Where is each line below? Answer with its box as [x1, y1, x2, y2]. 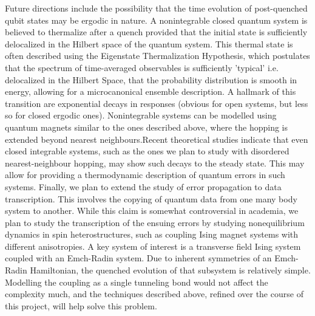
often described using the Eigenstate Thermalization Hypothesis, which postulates [5, 49, 310, 62]
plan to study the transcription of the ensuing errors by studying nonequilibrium [5, 216, 305, 228]
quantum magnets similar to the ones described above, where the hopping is [5, 120, 288, 133]
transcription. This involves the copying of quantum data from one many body [5, 192, 297, 205]
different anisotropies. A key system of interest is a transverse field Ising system [5, 239, 301, 252]
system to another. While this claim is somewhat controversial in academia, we [5, 204, 299, 217]
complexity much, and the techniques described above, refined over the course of [5, 287, 303, 300]
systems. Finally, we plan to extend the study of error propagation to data [5, 180, 282, 193]
